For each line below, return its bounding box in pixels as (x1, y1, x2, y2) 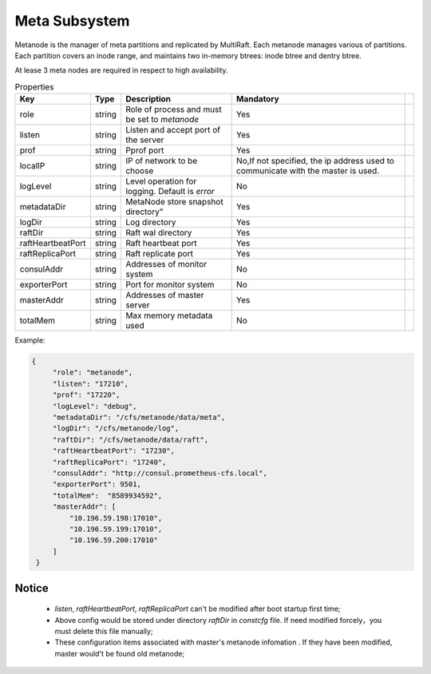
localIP (19, 161, 45, 172)
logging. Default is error (125, 186, 215, 197)
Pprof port (125, 145, 164, 156)
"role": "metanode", (52, 368, 133, 377)
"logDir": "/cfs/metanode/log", (52, 424, 180, 433)
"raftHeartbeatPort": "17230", (52, 446, 176, 455)
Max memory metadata (125, 310, 213, 321)
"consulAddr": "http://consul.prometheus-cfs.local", (52, 468, 267, 478)
